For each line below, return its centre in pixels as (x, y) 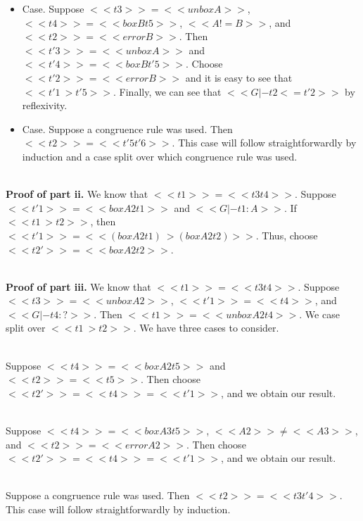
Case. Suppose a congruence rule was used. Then (127, 128)
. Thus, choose (287, 235)
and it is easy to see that (239, 77)
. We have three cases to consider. (206, 328)
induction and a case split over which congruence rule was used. (160, 156)
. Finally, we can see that (167, 91)
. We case (319, 314)
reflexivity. (45, 105)
